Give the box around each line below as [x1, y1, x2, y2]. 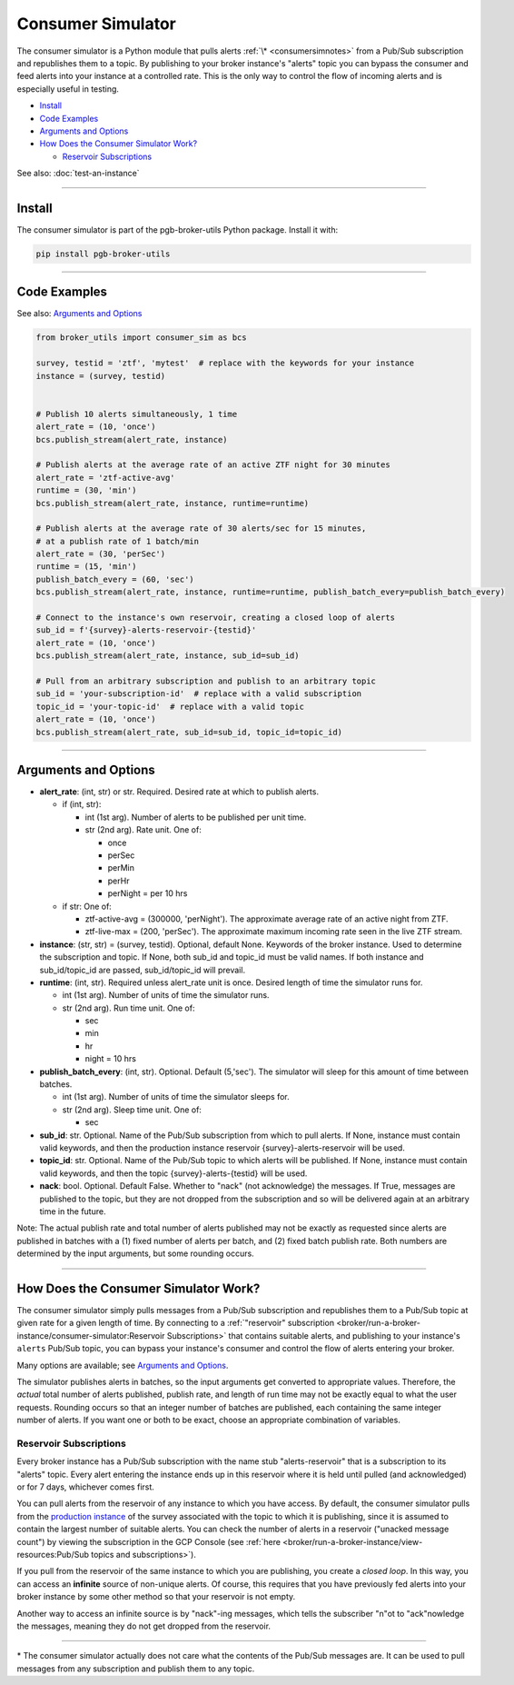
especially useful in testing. [16, 83, 120, 95]
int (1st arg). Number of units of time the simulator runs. [62, 990, 270, 1001]
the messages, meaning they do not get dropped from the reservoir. [16, 1620, 272, 1631]
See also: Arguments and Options [16, 308, 143, 319]
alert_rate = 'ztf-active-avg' [35, 473, 176, 483]
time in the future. [39, 1205, 106, 1217]
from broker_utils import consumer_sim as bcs [35, 333, 247, 343]
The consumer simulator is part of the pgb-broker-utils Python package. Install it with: [16, 224, 339, 235]
